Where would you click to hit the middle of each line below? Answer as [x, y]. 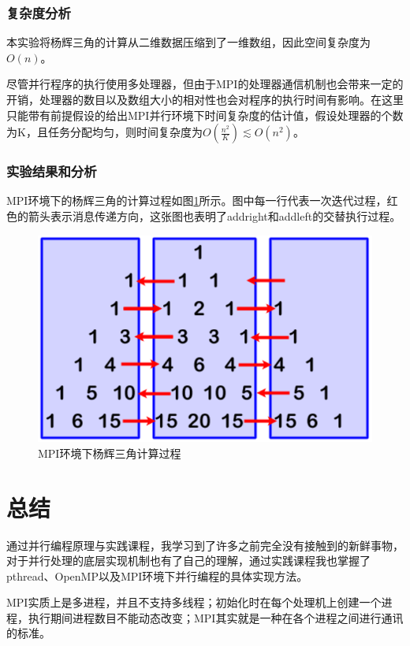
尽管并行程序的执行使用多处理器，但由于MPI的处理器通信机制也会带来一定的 [205, 84]
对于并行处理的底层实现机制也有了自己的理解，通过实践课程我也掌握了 [188, 561]
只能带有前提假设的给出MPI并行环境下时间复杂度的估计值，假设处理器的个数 [205, 115]
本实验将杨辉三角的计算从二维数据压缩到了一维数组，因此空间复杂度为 [188, 42]
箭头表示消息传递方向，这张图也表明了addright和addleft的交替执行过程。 [214, 216]
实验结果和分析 [52, 171]
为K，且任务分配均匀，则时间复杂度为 [104, 132]
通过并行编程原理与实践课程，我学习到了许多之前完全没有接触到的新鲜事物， [205, 545]
